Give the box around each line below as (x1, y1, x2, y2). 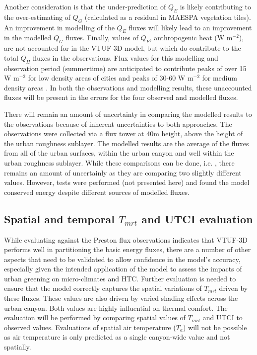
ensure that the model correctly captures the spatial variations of (4, 283, 202, 293)
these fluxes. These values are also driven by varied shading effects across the (4, 293, 238, 303)
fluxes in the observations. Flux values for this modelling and (33, 52, 218, 63)
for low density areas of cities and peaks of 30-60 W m (28, 73, 193, 83)
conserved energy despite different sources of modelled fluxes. (4, 186, 190, 197)
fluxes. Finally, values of (65, 32, 138, 43)
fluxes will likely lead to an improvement (128, 22, 252, 32)
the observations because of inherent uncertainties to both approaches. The (4, 118, 232, 129)
